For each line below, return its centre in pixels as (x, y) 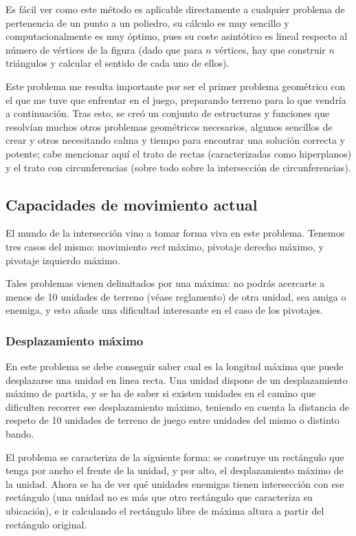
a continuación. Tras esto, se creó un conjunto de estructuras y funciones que (168, 113)
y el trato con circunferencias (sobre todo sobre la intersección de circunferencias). (178, 167)
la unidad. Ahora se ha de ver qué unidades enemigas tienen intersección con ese (175, 483)
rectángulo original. (46, 524)
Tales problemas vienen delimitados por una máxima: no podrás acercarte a (165, 283)
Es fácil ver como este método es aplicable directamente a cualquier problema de (175, 9)
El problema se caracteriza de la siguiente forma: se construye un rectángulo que (175, 457)
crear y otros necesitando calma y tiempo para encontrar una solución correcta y (176, 140)
